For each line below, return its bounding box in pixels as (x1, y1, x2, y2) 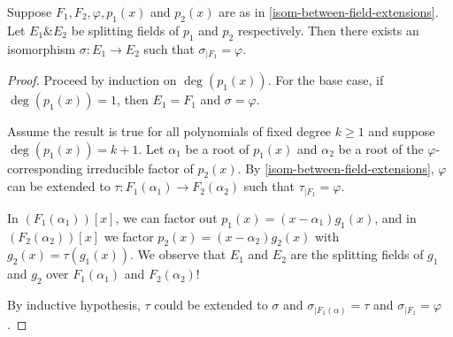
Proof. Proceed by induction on (7, 71, 177, 89)
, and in (374, 208, 417, 226)
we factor (104, 226, 154, 245)
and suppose (368, 122, 435, 141)
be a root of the (338, 139, 424, 157)
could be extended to (154, 295, 268, 314)
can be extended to (7, 177, 111, 195)
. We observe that (129, 245, 226, 264)
